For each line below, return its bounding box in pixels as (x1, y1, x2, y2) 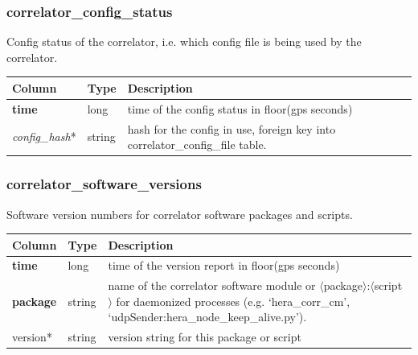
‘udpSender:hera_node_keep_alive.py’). (108, 308, 307, 325)
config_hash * (12, 128, 76, 145)
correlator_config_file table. (127, 136, 267, 153)
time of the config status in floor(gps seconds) (127, 100, 353, 117)
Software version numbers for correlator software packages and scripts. (6, 205, 353, 222)
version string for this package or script (108, 328, 301, 345)
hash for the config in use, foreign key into (127, 120, 336, 137)
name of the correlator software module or (108, 277, 316, 294)
